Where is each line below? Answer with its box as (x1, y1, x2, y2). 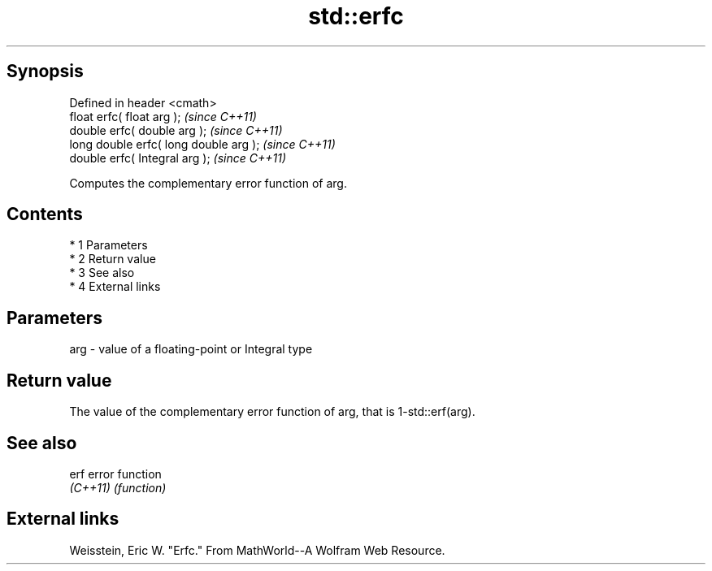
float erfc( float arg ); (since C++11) (69, 109, 257, 123)
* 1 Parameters (69, 238, 148, 253)
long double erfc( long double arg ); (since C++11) (69, 136, 336, 151)
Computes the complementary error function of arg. (69, 175, 347, 190)
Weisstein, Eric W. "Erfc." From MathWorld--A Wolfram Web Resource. (69, 543, 445, 557)
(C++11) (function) (69, 480, 167, 495)
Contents (7, 204, 83, 225)
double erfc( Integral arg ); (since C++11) (69, 150, 286, 165)
